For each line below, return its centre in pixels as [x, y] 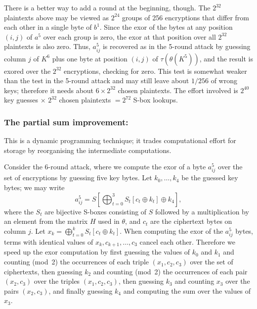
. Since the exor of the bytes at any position [166, 27]
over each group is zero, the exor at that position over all [129, 36]
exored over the [27, 71]
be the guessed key [210, 178]
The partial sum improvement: [66, 122]
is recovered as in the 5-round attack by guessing [176, 46]
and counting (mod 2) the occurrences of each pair [170, 271]
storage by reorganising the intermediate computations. [88, 150]
